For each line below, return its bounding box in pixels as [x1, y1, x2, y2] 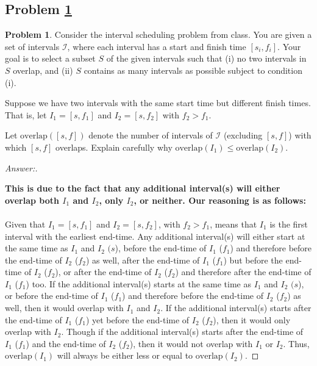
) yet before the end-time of [85, 313, 190, 326]
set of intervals [5, 40, 60, 52]
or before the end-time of [5, 289, 98, 302]
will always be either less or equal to [57, 349, 193, 362]
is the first [269, 217, 308, 230]
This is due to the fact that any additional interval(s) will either [5, 182, 280, 195]
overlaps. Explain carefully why [55, 140, 173, 153]
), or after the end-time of [55, 265, 152, 278]
